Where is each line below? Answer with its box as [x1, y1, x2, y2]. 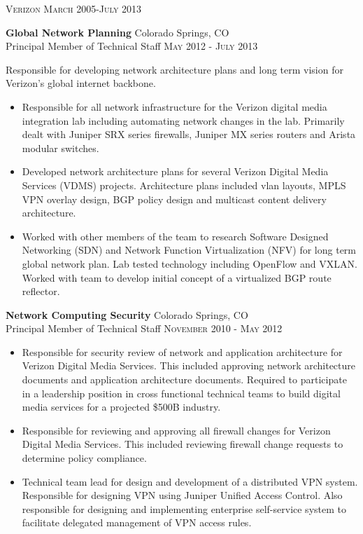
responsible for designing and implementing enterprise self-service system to [22, 501, 346, 516]
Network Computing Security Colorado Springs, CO [6, 307, 248, 322]
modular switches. [22, 140, 99, 155]
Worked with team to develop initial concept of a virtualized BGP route [22, 270, 332, 285]
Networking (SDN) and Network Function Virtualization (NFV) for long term [22, 242, 357, 257]
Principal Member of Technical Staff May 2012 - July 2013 [6, 39, 258, 53]
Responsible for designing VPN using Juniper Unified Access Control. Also [22, 488, 343, 502]
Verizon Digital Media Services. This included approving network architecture [22, 358, 356, 373]
